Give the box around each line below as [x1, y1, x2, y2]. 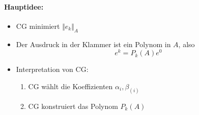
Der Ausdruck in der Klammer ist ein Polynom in [16, 39, 171, 49]
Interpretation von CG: [16, 64, 89, 74]
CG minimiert [16, 20, 60, 31]
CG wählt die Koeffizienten [28, 81, 113, 91]
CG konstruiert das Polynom [28, 100, 118, 111]
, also [178, 39, 195, 49]
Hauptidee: [4, 1, 44, 12]
